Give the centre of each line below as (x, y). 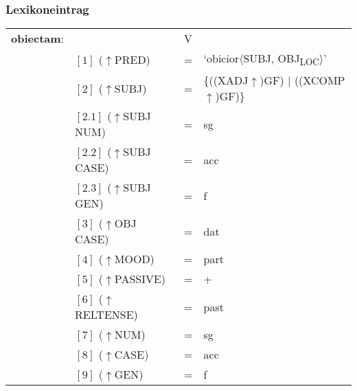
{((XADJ (226, 80)
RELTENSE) (106, 315)
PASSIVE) (140, 279)
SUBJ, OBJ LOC (281, 59)
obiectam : (38, 38)
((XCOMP (320, 80)
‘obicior (221, 58)
